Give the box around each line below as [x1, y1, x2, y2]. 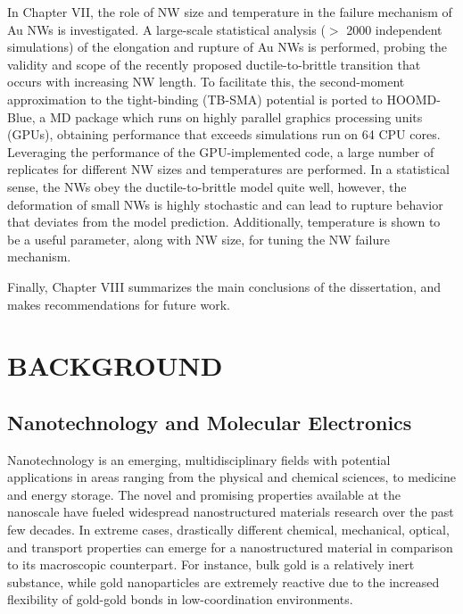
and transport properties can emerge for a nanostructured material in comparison [7, 537, 453, 556]
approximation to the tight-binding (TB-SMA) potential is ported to [7, 89, 383, 108]
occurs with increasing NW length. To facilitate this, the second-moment [7, 72, 405, 91]
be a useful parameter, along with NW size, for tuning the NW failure [7, 229, 390, 248]
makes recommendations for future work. [7, 295, 230, 313]
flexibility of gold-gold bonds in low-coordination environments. [7, 590, 353, 609]
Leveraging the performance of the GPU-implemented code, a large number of [7, 142, 434, 161]
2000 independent [346, 20, 442, 38]
